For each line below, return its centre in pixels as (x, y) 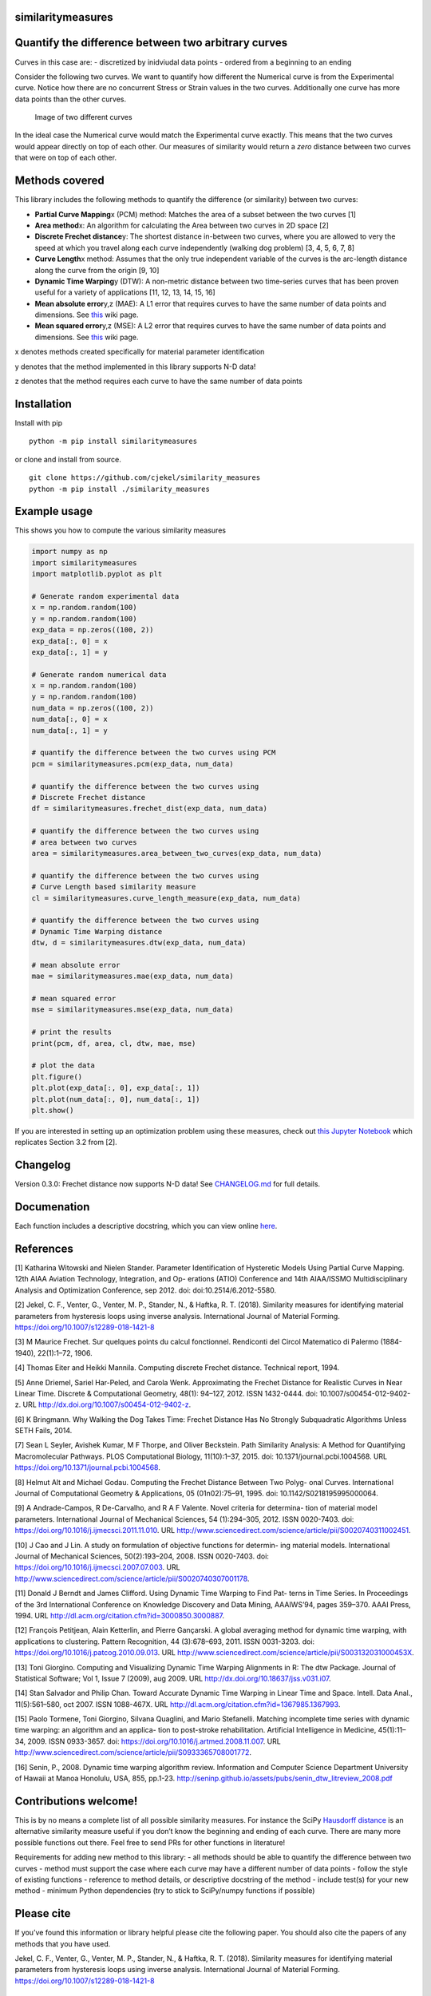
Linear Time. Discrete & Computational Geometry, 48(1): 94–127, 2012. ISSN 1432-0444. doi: (166, 1393)
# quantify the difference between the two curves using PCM (154, 753)
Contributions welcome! (76, 1801)
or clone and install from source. (68, 459)
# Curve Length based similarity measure (114, 887)
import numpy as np (69, 552)
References (44, 1248)
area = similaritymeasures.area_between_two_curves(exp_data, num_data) (177, 853)
